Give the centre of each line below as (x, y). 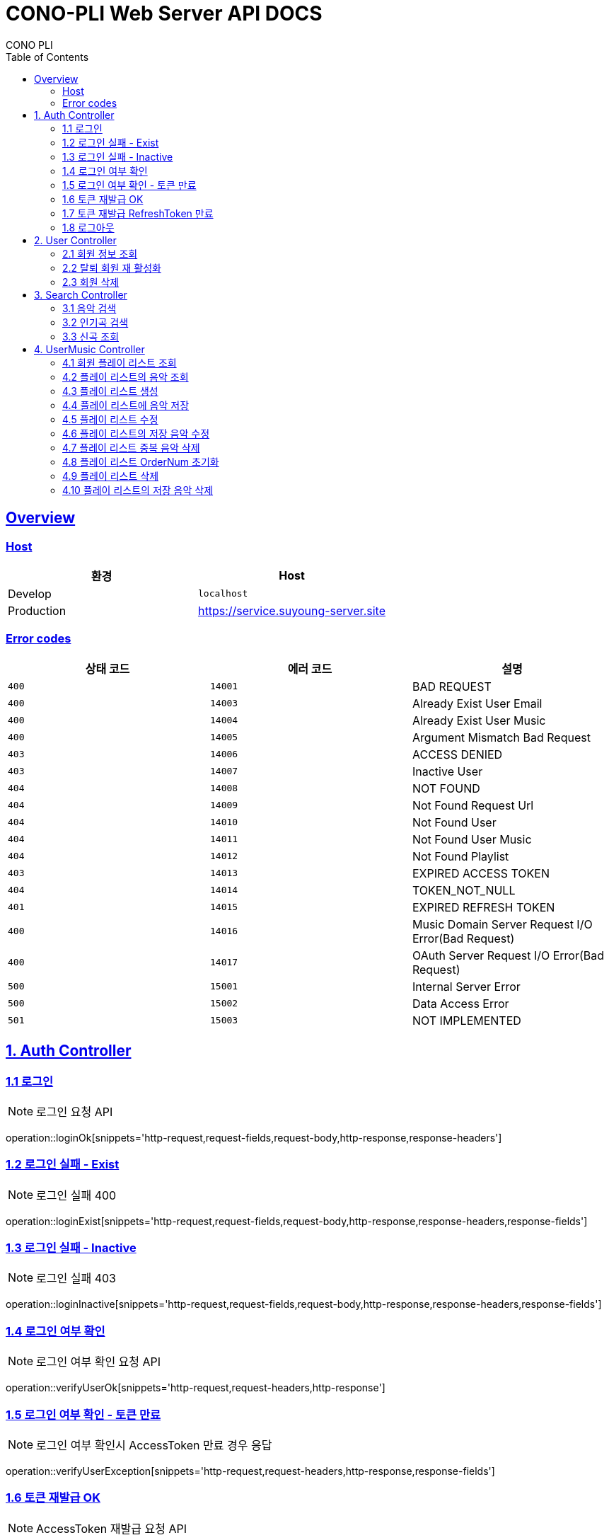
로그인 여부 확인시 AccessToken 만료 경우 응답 (154, 1445)
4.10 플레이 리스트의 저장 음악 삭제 (138, 490)
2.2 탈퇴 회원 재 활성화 (112, 268)
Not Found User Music (472, 839)
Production (37, 610)
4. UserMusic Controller (89, 349)
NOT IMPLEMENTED (466, 1020)
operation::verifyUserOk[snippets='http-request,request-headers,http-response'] (196, 1388)
